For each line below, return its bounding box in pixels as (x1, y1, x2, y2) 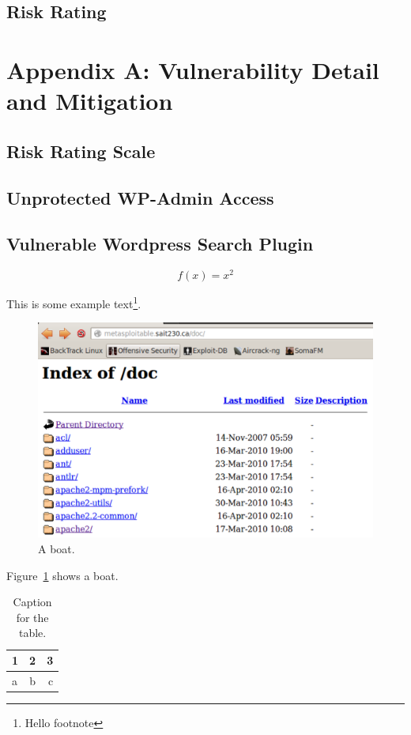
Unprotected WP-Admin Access (6, 185, 274, 209)
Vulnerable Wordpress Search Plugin (6, 232, 314, 256)
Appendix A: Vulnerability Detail (6, 53, 379, 85)
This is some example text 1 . (6, 293, 141, 311)
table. (18, 624, 47, 641)
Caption (13, 594, 52, 610)
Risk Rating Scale (6, 138, 156, 163)
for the (16, 609, 49, 625)
